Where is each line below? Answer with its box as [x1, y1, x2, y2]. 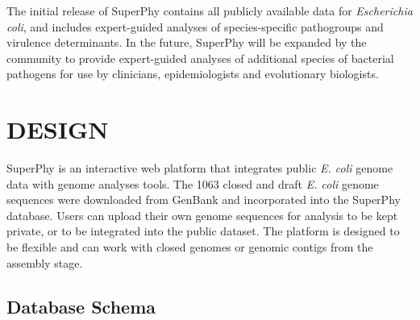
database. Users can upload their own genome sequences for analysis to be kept [6, 206, 398, 223]
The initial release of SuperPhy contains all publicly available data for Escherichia [6, 2, 413, 19]
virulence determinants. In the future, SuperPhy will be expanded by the [6, 34, 367, 51]
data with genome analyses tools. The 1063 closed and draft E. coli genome [6, 175, 379, 192]
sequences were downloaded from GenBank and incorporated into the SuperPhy [6, 191, 401, 208]
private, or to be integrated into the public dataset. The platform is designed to [6, 222, 400, 239]
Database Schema [6, 293, 156, 318]
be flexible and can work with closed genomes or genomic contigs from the [6, 239, 373, 256]
